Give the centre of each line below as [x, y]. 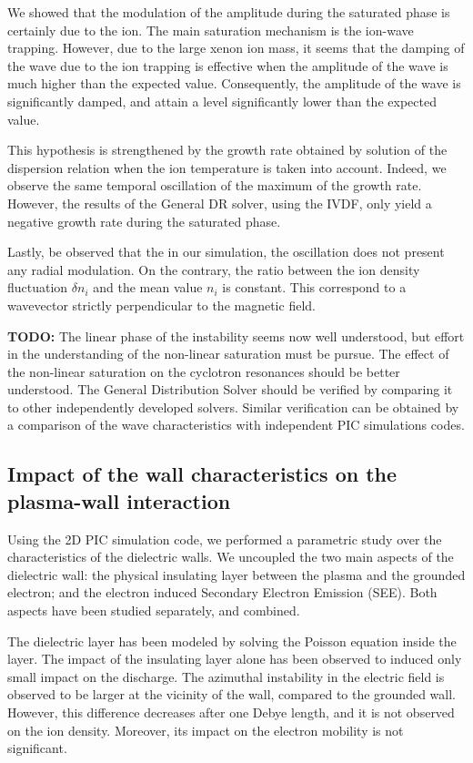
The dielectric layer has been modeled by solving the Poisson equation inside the [232, 641]
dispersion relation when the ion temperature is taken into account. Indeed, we [227, 167]
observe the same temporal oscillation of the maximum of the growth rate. [215, 185]
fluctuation [38, 287]
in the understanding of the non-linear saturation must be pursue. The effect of [228, 354]
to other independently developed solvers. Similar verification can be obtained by [233, 407]
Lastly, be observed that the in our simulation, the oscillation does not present [226, 252]
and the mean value [148, 287]
